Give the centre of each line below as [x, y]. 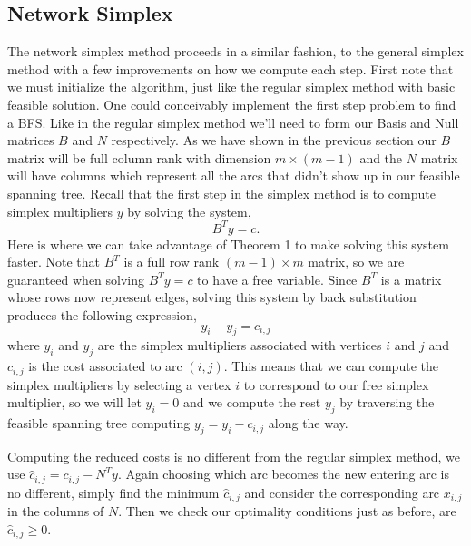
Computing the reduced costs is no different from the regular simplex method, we [234, 456]
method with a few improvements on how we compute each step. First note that [231, 68]
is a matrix [411, 279]
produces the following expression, [102, 315]
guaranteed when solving [76, 279]
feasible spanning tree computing [99, 423]
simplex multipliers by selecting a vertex [119, 384]
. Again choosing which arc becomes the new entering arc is [284, 474]
